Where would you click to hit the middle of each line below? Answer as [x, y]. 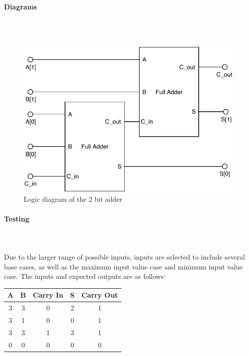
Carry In [48, 295]
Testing [17, 218]
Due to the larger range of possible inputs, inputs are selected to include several [124, 257]
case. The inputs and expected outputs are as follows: [85, 276]
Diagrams [20, 6]
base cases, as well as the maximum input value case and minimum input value [124, 266]
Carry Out [100, 295]
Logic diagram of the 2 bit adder [73, 199]
